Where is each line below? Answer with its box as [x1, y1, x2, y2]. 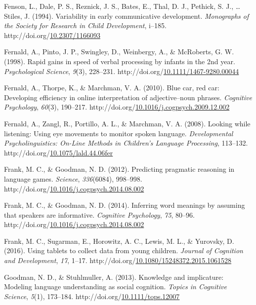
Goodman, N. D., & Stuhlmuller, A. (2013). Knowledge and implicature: [4, 271, 224, 282]
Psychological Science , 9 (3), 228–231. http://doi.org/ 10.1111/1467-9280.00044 [4, 66, 239, 76]
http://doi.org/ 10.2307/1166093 [4, 30, 100, 40]
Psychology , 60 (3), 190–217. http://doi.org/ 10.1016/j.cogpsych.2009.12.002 [4, 102, 230, 112]
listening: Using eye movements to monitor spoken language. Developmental [4, 128, 233, 138]
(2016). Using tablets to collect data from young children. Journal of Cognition [4, 245, 243, 256]
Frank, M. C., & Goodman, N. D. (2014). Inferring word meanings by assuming [4, 200, 245, 210]
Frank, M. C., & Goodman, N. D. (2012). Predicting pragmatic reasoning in [4, 164, 235, 174]
